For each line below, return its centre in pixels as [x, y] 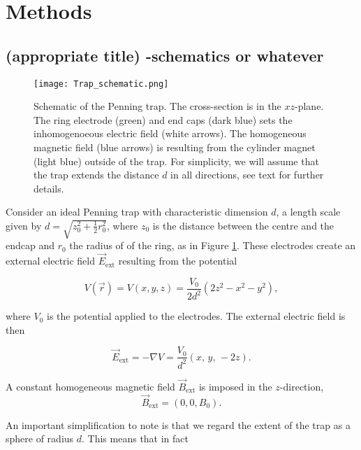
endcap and [30, 245]
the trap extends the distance [96, 175]
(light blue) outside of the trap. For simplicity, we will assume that [176, 161]
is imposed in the [235, 386]
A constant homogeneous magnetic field [90, 386]
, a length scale [308, 212]
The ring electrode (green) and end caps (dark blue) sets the [163, 119]
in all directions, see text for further [247, 175]
